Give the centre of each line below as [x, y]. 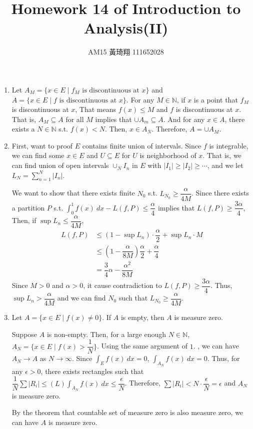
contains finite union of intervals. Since [142, 145]
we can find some [38, 155]
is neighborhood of [168, 155]
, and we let [225, 165]
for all [75, 119]
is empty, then [142, 317]
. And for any [184, 119]
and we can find [81, 298]
